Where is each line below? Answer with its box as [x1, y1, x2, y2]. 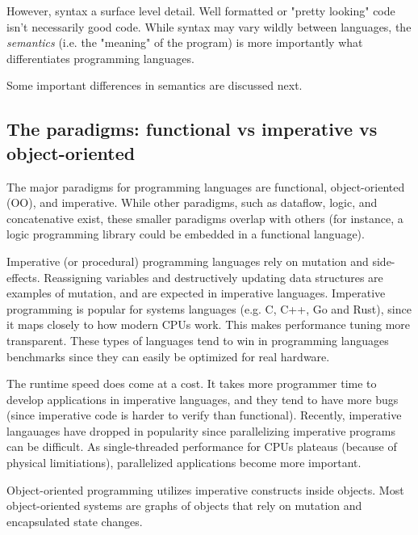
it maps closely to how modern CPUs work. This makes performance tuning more [6, 316, 411, 333]
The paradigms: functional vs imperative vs [6, 116, 378, 141]
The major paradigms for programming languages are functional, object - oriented [6, 178, 405, 195]
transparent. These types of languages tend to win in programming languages [6, 331, 389, 348]
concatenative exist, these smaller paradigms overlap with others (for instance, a [6, 209, 403, 226]
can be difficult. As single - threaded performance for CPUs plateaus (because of [6, 438, 397, 455]
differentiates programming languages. [6, 49, 194, 66]
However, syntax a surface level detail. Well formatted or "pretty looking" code [6, 2, 395, 19]
